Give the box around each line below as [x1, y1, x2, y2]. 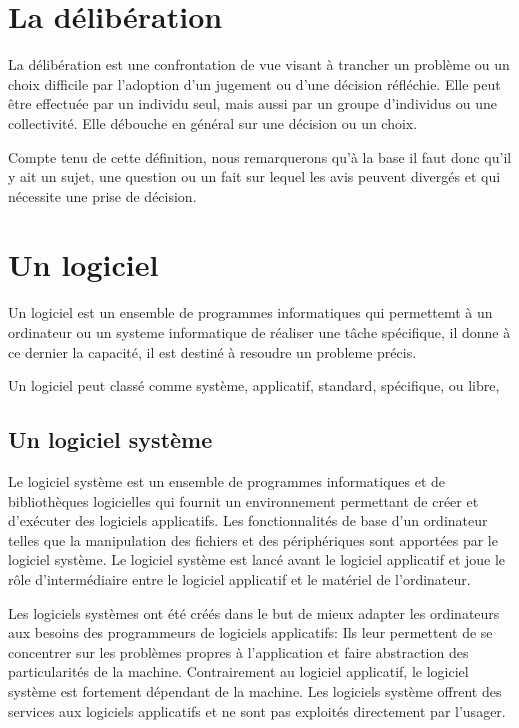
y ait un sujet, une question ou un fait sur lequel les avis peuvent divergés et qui [8, 166, 501, 187]
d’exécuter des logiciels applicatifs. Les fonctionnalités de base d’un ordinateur [8, 510, 488, 531]
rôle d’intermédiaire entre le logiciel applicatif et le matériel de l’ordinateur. [8, 568, 471, 589]
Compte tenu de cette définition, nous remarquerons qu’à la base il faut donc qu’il [8, 146, 512, 167]
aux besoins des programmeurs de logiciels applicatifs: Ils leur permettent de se [8, 622, 493, 643]
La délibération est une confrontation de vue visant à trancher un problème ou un [8, 54, 510, 75]
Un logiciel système [8, 424, 213, 455]
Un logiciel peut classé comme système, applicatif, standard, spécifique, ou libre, [8, 375, 500, 396]
